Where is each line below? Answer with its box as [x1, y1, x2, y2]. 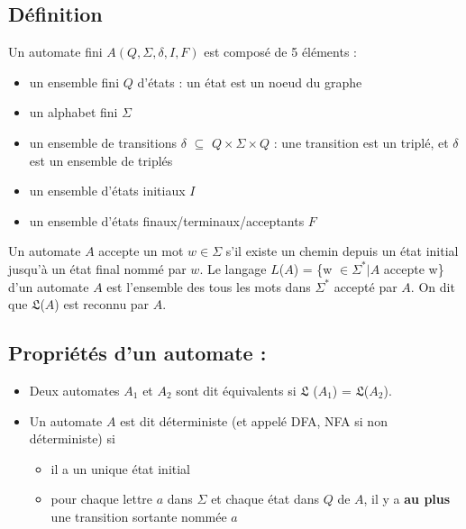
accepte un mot [98, 242, 184, 260]
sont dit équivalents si [176, 380, 297, 399]
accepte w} [383, 259, 444, 278]
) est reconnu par [54, 295, 150, 314]
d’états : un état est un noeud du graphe [137, 72, 362, 91]
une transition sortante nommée [50, 506, 227, 525]
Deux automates [29, 380, 120, 399]
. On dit [410, 277, 455, 296]
